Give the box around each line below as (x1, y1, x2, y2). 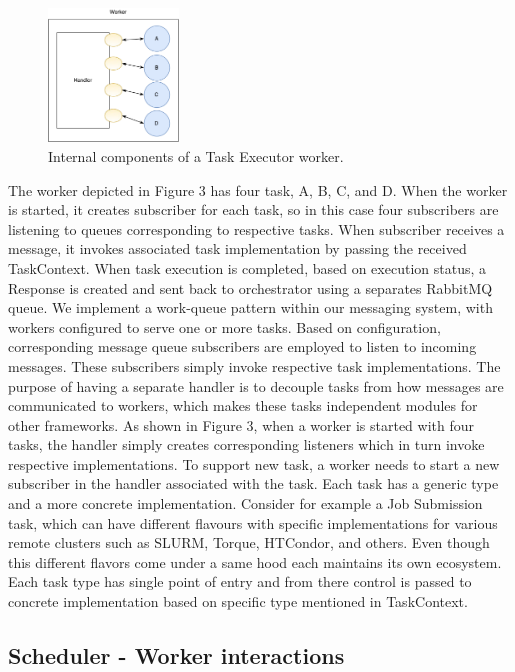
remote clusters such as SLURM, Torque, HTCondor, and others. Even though (8, 532, 490, 553)
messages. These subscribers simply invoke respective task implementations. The (8, 355, 501, 376)
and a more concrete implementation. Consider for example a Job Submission (8, 493, 483, 514)
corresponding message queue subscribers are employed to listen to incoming (8, 336, 477, 357)
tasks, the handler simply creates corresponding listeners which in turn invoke (8, 434, 485, 455)
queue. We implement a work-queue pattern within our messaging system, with (8, 297, 493, 318)
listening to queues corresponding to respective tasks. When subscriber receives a (8, 218, 505, 239)
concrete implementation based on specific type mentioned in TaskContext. (8, 591, 468, 612)
